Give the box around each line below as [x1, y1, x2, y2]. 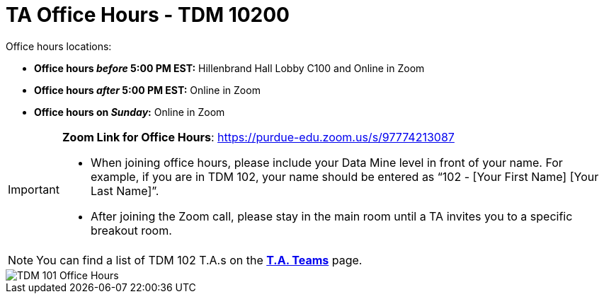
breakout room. [90, 223, 172, 238]
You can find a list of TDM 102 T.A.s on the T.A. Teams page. [36, 252, 363, 267]
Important [8, 182, 59, 197]
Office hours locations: [6, 40, 112, 52]
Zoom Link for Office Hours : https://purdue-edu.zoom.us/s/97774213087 [62, 129, 455, 144]
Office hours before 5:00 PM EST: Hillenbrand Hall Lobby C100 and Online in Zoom [34, 61, 425, 74]
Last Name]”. [90, 183, 159, 198]
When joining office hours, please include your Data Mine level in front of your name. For [90, 155, 563, 170]
